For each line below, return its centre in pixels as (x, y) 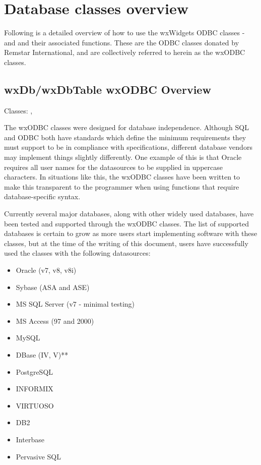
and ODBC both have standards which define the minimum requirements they (125, 137)
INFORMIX (35, 389)
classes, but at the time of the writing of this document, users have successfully (126, 243)
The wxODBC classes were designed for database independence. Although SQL (126, 127)
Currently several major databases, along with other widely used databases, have (129, 214)
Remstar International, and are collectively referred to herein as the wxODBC (125, 52)
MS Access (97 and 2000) (55, 321)
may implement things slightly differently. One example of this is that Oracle (123, 157)
